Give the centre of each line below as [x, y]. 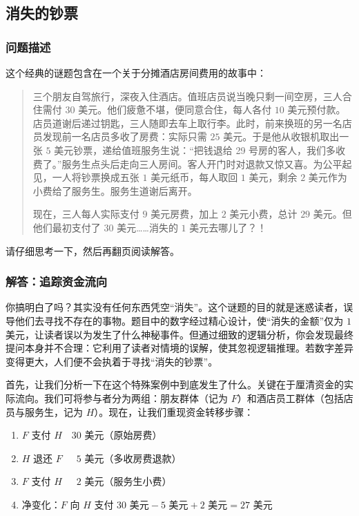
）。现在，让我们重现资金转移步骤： [174, 411]
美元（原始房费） [123, 435]
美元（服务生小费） [128, 481]
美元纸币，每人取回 [194, 177]
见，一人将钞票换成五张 [86, 177]
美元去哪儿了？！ [228, 227]
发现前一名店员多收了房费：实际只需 [125, 136]
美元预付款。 [317, 109]
